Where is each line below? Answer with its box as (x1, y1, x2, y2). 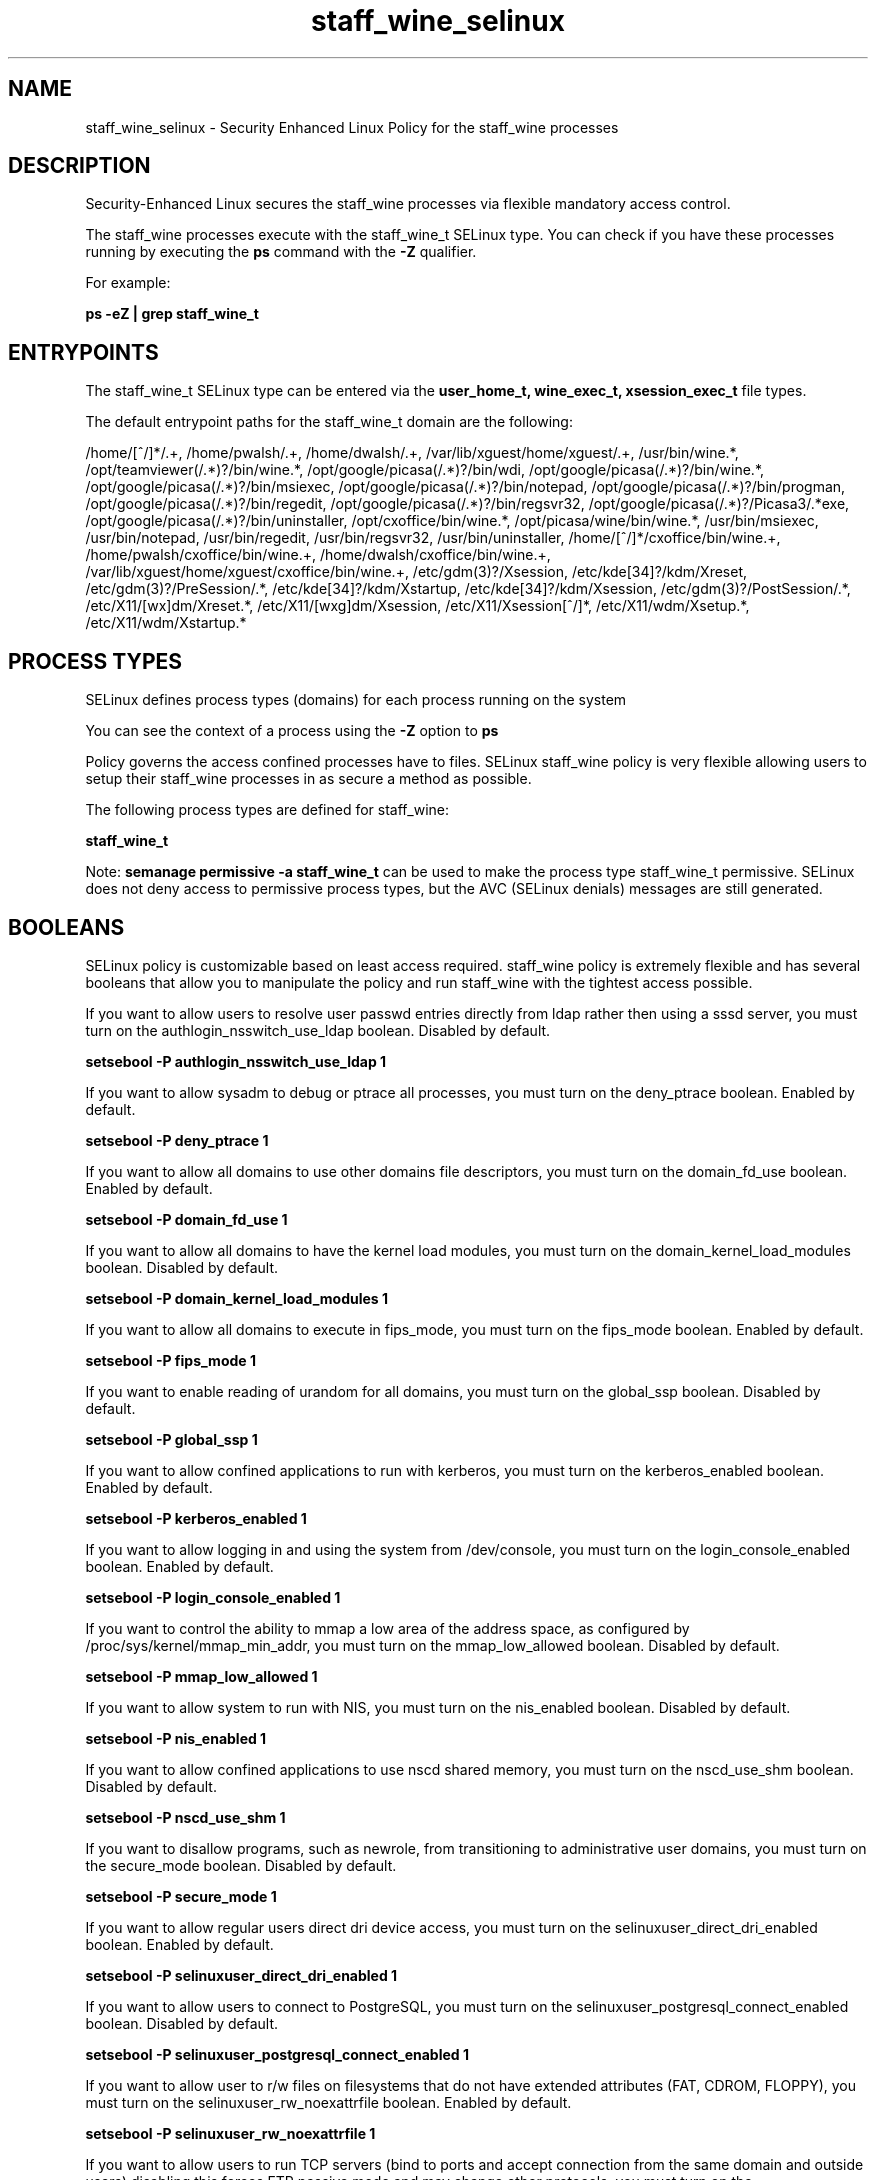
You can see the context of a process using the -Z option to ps (85, 722, 499, 740)
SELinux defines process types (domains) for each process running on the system (85, 691, 627, 709)
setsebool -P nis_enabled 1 (85, 1729, 267, 1747)
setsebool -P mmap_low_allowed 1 (85, 1667, 318, 1685)
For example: (85, 274, 171, 292)
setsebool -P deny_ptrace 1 (85, 1131, 269, 1149)
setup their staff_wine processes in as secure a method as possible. (85, 770, 532, 788)
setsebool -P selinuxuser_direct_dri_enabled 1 (85, 1966, 398, 1984)
